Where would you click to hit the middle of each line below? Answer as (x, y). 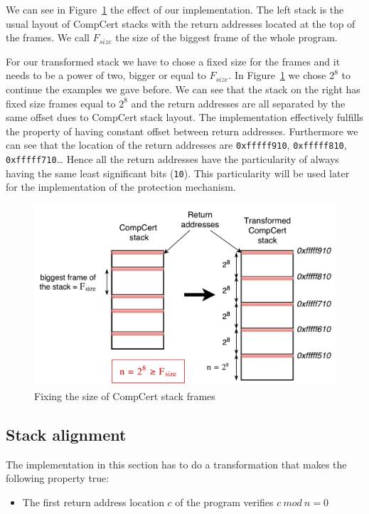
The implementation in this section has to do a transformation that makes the (176, 464)
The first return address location (93, 502)
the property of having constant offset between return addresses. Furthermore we (182, 131)
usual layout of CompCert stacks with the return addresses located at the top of (181, 23)
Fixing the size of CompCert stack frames (125, 395)
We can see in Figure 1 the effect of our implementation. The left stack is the (175, 9)
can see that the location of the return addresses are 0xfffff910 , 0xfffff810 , (176, 145)
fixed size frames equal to (61, 103)
